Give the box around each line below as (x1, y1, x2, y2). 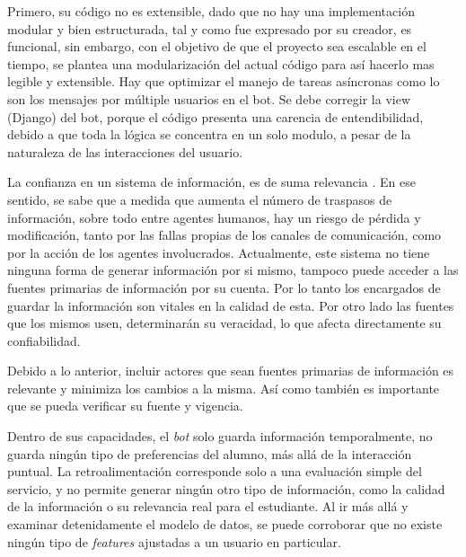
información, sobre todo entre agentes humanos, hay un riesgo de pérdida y (7, 208, 421, 226)
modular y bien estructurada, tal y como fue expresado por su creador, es (7, 19, 412, 38)
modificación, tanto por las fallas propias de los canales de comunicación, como (7, 225, 442, 244)
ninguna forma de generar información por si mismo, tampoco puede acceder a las (7, 261, 459, 279)
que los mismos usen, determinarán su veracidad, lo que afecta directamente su (7, 314, 442, 332)
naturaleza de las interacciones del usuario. (7, 142, 243, 161)
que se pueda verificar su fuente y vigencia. (7, 396, 243, 415)
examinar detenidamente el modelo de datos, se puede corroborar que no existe (7, 515, 443, 534)
